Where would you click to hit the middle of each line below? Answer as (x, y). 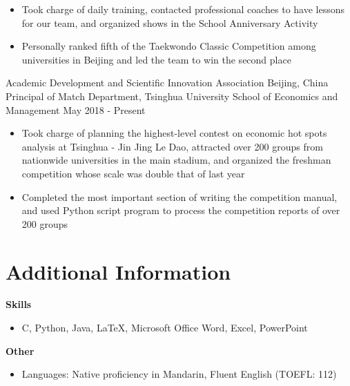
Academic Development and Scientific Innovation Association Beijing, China (167, 83)
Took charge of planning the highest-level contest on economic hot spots (174, 133)
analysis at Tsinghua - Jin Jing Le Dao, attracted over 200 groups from (172, 146)
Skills (19, 304)
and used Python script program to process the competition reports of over (181, 210)
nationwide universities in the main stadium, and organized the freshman (176, 160)
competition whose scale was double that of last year (133, 173)
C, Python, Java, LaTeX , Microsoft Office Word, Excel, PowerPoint (165, 328)
